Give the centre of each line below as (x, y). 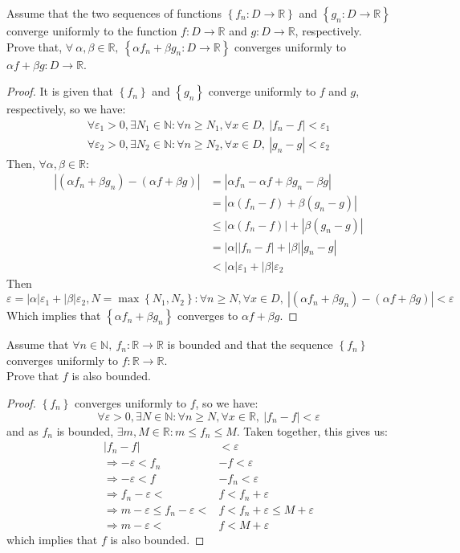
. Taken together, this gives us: (312, 430)
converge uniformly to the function (92, 31)
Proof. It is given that (60, 91)
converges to (208, 315)
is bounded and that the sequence (250, 344)
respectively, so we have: (66, 109)
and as (22, 430)
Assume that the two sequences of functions (114, 13)
